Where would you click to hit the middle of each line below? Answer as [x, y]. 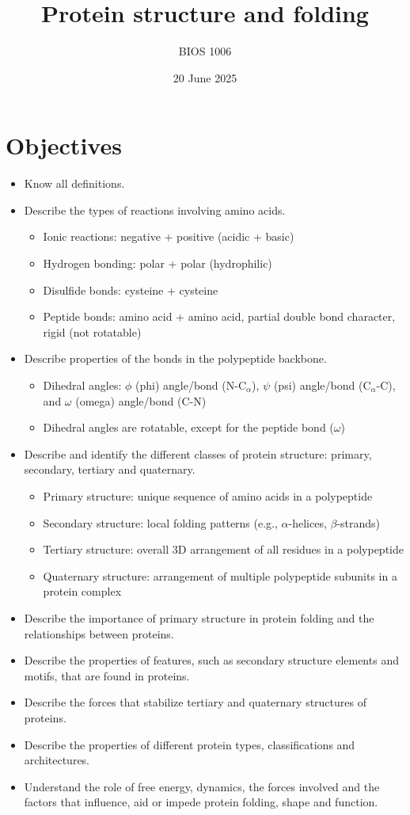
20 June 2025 [205, 77]
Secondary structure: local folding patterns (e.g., [160, 522]
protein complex [82, 591]
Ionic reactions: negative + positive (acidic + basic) [169, 236]
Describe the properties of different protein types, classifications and [190, 744]
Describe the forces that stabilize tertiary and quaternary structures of [195, 702]
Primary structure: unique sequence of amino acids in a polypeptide [208, 495]
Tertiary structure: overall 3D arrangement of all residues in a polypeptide [223, 549]
